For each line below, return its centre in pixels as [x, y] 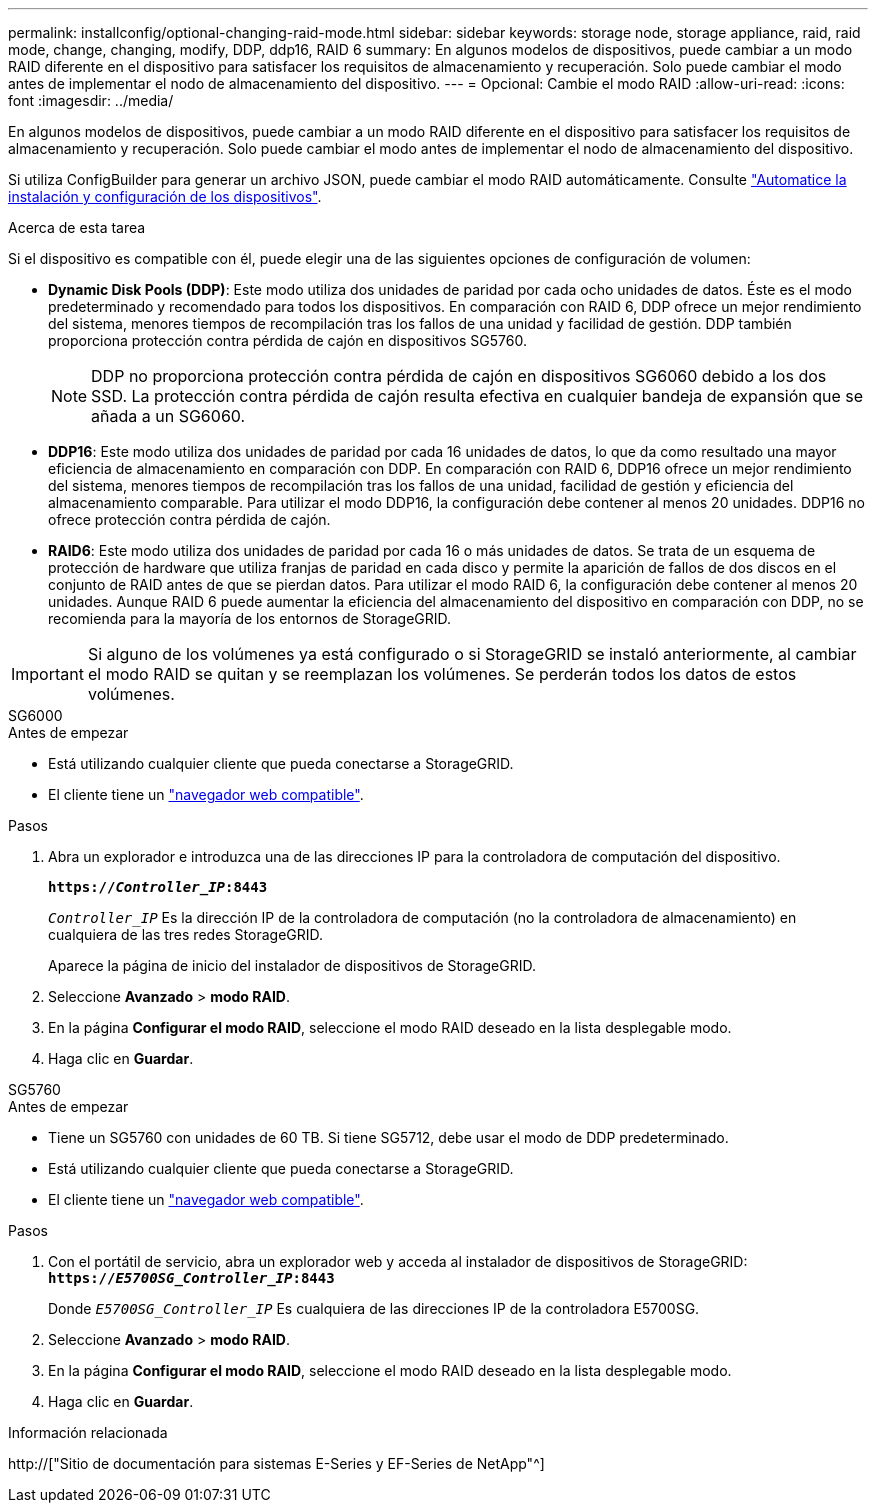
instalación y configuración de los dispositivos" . [165, 196]
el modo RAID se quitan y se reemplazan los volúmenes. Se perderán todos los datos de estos [442, 674]
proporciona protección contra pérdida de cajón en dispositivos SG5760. [287, 340]
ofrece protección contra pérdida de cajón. [189, 519]
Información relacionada [88, 1432]
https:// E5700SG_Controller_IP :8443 [191, 1278]
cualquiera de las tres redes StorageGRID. [186, 934]
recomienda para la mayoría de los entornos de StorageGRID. [250, 618]
